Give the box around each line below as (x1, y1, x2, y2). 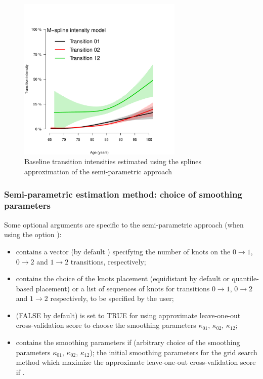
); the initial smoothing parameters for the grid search (90, 347, 257, 357)
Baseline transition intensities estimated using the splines (24, 156, 202, 167)
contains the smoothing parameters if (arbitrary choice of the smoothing (16, 337, 240, 348)
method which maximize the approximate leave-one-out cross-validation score (16, 357, 256, 367)
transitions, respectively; (70, 256, 146, 267)
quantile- (232, 273, 259, 284)
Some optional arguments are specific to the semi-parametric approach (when (4, 219, 244, 230)
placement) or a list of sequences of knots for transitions (35, 283, 210, 293)
